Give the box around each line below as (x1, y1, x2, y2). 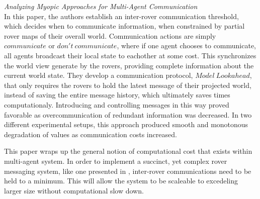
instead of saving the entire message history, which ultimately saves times (4, 89, 230, 100)
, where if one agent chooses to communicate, (117, 40, 256, 51)
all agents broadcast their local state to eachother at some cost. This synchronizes (4, 50, 256, 60)
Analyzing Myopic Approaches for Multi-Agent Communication (4, 1, 198, 11)
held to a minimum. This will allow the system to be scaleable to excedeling (4, 175, 238, 186)
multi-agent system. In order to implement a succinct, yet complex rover (4, 155, 227, 166)
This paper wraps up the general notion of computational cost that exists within (4, 146, 252, 156)
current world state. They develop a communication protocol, (4, 70, 193, 80)
